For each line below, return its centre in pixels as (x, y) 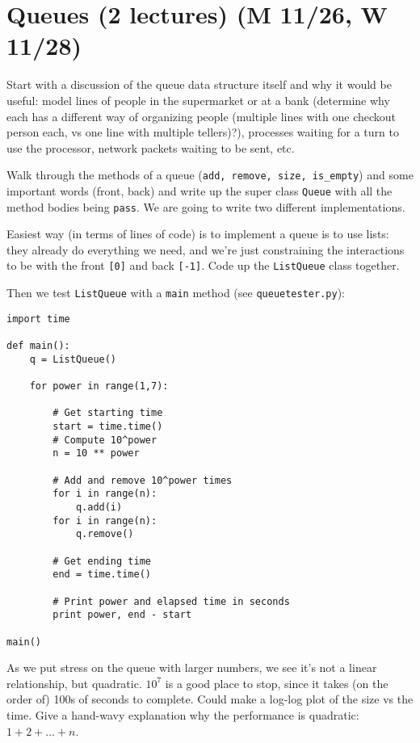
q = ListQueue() (73, 359)
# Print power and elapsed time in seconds (171, 601)
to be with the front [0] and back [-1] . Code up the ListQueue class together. (203, 265)
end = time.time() (102, 575)
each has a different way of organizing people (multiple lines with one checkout (202, 116)
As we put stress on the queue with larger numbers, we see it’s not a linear (192, 667)
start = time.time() (108, 426)
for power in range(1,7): (99, 386)
